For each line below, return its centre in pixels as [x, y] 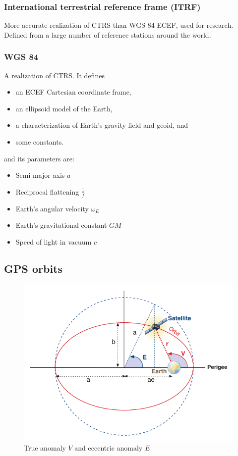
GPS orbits [33, 268]
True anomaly [45, 447]
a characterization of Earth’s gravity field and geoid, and [102, 125]
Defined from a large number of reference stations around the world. [108, 34]
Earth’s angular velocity [52, 208]
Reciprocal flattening [47, 191]
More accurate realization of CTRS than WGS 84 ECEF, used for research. [119, 25]
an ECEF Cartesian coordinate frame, [73, 92]
